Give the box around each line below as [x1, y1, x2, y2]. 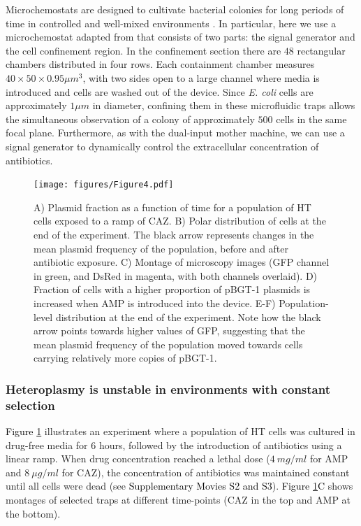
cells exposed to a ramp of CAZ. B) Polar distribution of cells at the [34, 213, 326, 228]
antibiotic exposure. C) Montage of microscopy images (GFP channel [34, 255, 330, 269]
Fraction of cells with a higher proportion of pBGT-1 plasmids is [34, 282, 311, 297]
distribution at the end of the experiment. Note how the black [55, 309, 321, 324]
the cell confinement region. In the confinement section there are [6, 43, 281, 57]
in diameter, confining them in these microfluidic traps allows [92, 98, 355, 113]
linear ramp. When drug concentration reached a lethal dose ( [6, 451, 270, 466]
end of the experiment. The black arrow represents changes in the [34, 227, 314, 241]
